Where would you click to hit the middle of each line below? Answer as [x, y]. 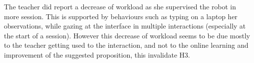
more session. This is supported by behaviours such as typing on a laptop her [121, 16]
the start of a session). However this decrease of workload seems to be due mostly [127, 35]
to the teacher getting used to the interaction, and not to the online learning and [126, 45]
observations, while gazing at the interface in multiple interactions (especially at [125, 26]
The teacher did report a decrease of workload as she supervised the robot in [120, 6]
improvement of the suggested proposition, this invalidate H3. [97, 54]
